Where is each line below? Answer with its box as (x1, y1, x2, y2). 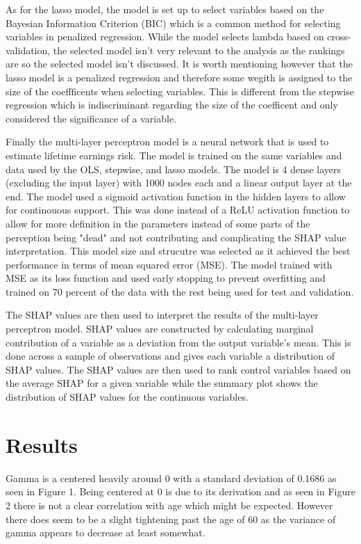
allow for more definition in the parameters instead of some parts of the (6, 216, 310, 230)
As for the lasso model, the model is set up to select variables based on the (6, 2, 324, 16)
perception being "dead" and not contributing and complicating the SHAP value (6, 230, 346, 244)
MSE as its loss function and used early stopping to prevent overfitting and (6, 271, 326, 285)
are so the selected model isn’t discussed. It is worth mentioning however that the (6, 56, 353, 71)
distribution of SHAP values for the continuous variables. (6, 390, 249, 404)
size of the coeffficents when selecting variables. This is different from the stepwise (6, 83, 354, 98)
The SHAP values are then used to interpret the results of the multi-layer (6, 307, 319, 322)
